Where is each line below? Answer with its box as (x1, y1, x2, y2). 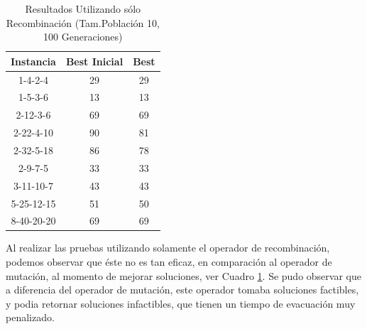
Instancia (11, 53, 56, 68)
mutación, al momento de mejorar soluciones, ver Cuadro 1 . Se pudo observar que (6, 268, 361, 283)
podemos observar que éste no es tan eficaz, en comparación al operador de (6, 254, 332, 269)
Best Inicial (65, 53, 124, 68)
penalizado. (6, 310, 55, 325)
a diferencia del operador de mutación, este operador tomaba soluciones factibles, (6, 282, 359, 297)
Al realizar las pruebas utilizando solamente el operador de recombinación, (6, 240, 330, 255)
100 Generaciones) (43, 29, 123, 44)
